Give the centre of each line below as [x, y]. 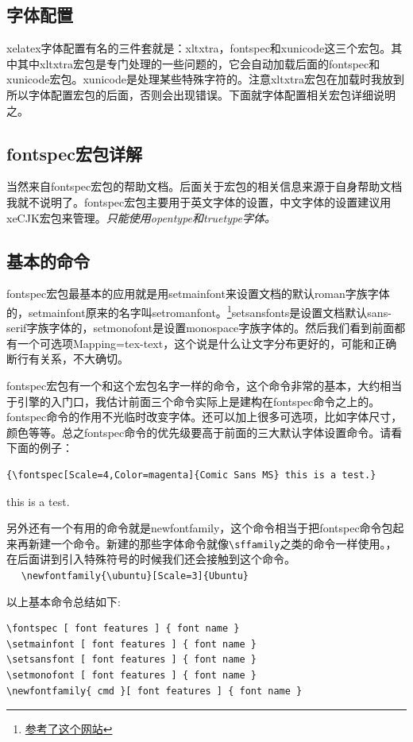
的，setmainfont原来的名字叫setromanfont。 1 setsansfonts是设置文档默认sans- [199, 311]
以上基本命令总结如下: [64, 601]
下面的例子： [40, 448]
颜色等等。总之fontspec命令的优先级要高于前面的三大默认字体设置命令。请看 [205, 432]
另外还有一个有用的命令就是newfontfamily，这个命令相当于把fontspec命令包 [200, 528]
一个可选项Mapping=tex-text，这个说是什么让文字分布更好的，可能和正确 [207, 343]
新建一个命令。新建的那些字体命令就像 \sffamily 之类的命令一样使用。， [212, 543]
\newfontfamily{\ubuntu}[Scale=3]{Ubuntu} [135, 576]
